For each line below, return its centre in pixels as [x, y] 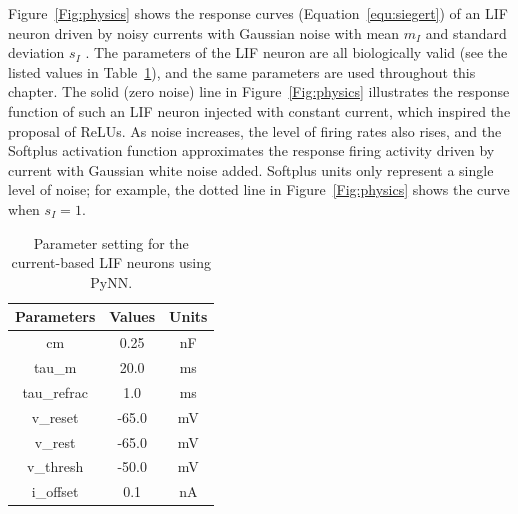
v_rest [55, 441]
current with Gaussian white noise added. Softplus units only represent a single [251, 169]
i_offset [55, 491]
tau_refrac [55, 391]
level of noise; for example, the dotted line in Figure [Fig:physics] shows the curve [259, 189]
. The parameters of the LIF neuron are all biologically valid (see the [296, 52]
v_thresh [55, 466]
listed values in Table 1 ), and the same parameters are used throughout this [242, 71]
